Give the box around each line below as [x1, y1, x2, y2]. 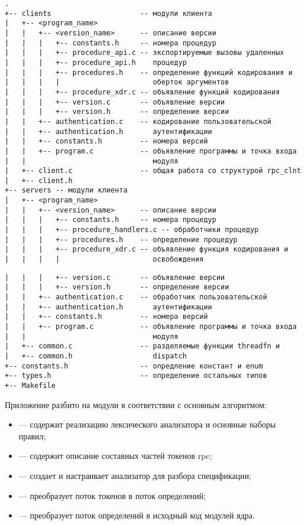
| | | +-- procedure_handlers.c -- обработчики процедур [5, 226, 259, 234]
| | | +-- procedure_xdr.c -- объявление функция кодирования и [5, 245, 288, 254]
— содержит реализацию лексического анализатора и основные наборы [18, 418, 276, 431]
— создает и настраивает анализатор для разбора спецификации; [18, 469, 252, 481]
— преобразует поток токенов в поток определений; [18, 489, 206, 501]
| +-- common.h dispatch [5, 351, 187, 360]
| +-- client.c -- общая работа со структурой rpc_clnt [5, 167, 301, 175]
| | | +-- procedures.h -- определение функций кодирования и [5, 68, 293, 77]
